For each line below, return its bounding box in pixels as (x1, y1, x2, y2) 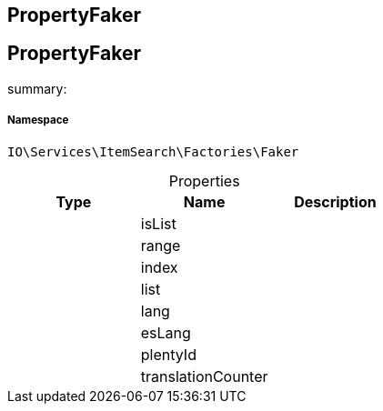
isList (140, 214, 176, 233)
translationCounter (140, 366, 268, 386)
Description (294, 192, 377, 211)
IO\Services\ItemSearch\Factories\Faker (7, 144, 299, 159)
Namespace (7, 114, 69, 127)
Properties (168, 171, 240, 190)
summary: (7, 80, 67, 96)
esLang (140, 323, 191, 342)
